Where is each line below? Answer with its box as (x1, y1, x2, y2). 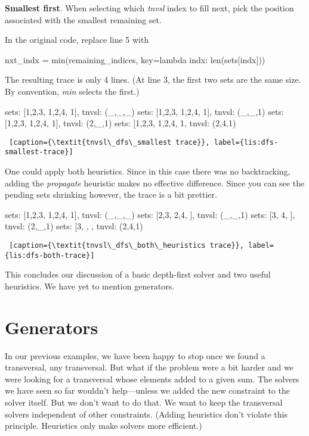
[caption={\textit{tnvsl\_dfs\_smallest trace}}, (9, 138, 210, 147)
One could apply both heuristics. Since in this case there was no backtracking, (5, 165, 291, 177)
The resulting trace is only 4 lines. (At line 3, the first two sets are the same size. (5, 73, 301, 86)
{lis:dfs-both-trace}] (5, 251, 95, 260)
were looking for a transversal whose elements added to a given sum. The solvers (5, 372, 299, 385)
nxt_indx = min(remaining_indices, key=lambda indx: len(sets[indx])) (5, 53, 265, 66)
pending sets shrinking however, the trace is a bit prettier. (5, 188, 217, 201)
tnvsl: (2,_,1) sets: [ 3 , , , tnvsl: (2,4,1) (5, 220, 143, 232)
